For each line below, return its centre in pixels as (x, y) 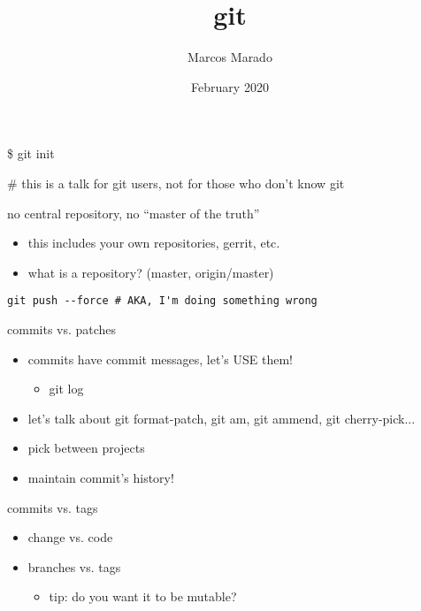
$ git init (31, 153)
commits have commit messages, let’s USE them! (160, 359)
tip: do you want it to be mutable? (143, 596)
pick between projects (86, 448)
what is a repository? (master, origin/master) (151, 272)
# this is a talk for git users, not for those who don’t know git (176, 183)
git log (66, 389)
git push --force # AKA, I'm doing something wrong (162, 301)
